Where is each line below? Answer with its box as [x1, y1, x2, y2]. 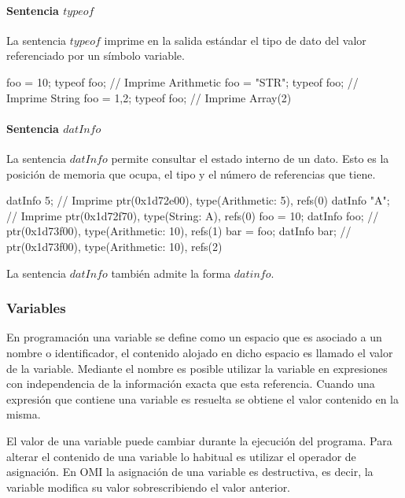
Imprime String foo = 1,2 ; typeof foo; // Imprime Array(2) [6, 89, 292, 105]
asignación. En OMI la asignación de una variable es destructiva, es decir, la [6, 463, 374, 480]
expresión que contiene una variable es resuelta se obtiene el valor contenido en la [6, 390, 399, 407]
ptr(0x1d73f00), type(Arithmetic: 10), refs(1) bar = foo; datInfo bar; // [6, 223, 352, 239]
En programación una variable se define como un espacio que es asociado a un [6, 329, 382, 345]
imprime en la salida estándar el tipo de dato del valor [104, 31, 366, 48]
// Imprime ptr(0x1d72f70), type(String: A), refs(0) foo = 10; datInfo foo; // [6, 207, 379, 223]
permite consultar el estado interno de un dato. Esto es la [111, 149, 389, 166]
